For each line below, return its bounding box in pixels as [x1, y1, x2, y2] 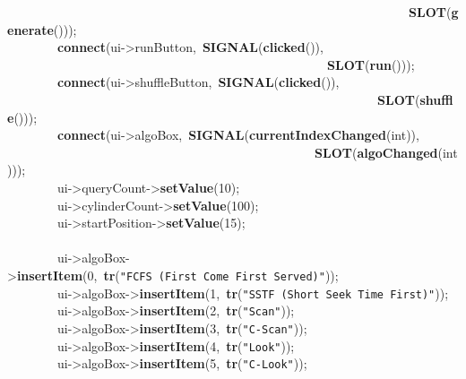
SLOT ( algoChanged [315, 142, 438, 161]
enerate [7, 20, 54, 39]
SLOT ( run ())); [327, 55, 415, 73]
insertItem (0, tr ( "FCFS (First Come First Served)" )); [16, 265, 339, 284]
